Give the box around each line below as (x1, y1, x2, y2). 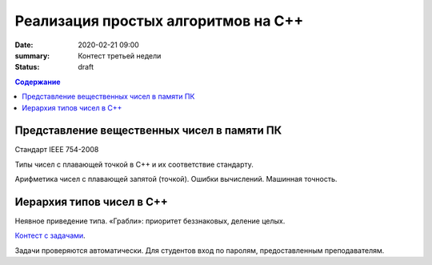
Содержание (14, 77, 61, 86)
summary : (14, 50, 50, 60)
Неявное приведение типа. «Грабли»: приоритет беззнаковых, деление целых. (14, 216, 286, 226)
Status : (14, 62, 40, 72)
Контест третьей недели (78, 50, 162, 60)
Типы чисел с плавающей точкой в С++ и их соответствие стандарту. (14, 159, 254, 169)
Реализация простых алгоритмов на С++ (14, 12, 304, 30)
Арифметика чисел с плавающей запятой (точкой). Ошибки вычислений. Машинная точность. (14, 175, 338, 184)
